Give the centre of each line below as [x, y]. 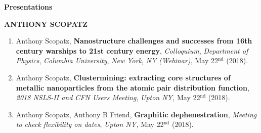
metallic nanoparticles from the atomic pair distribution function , [133, 87]
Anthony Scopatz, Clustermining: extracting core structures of [123, 77]
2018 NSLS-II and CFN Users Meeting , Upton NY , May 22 [108, 97]
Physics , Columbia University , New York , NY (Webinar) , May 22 [117, 60]
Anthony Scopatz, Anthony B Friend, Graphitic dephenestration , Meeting [136, 114]
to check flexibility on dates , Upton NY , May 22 [90, 124]
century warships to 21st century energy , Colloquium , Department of [132, 50]
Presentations [28, 7]
